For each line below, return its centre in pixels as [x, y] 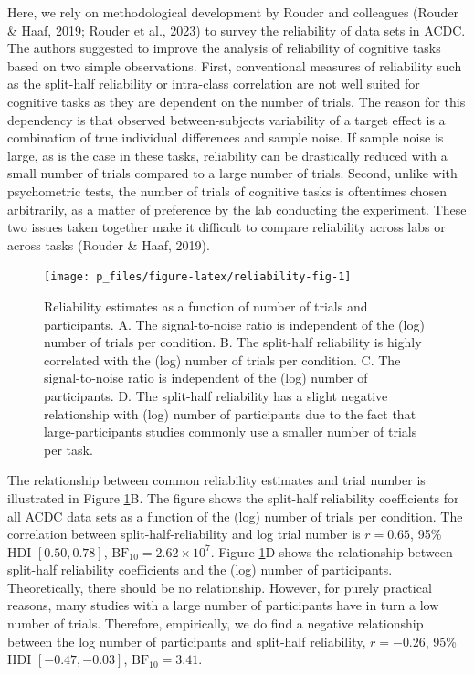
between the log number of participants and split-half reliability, [187, 641]
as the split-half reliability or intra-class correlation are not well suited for [214, 84]
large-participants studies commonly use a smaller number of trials [231, 432]
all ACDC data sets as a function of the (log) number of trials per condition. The [235, 516]
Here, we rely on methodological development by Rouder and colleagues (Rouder [233, 12]
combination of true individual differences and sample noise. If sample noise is [226, 137]
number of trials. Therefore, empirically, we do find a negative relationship [216, 623]
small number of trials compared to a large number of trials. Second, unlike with [232, 173]
